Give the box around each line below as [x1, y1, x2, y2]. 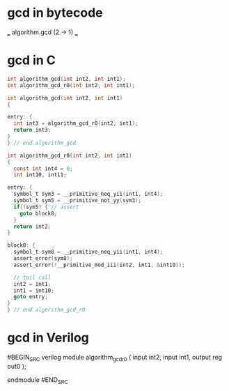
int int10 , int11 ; [13, 171, 68, 178]
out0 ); [7, 362, 26, 370]
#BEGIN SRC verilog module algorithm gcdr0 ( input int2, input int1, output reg [7, 353, 223, 363]
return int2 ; [13, 223, 52, 230]
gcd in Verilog [7, 330, 89, 346]
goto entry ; [13, 293, 49, 300]
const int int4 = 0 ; [13, 165, 73, 172]
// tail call [13, 274, 52, 281]
